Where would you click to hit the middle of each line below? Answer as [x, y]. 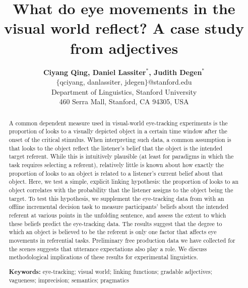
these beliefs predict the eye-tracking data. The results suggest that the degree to [115, 223]
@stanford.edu [170, 82]
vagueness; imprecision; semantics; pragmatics [69, 280]
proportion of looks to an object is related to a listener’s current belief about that [116, 173]
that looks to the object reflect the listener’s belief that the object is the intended [116, 148]
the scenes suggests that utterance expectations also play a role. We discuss [108, 248]
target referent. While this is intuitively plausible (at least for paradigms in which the [121, 156]
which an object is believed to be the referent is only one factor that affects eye [113, 232]
